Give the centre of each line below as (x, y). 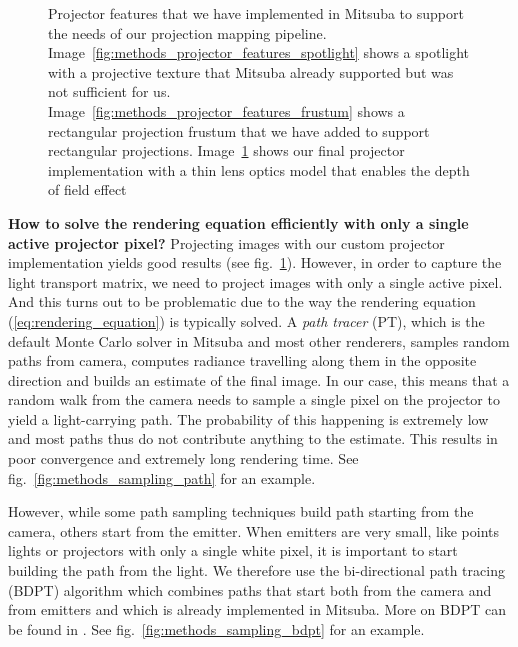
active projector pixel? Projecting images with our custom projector (226, 242)
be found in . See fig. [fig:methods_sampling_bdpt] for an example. (216, 628)
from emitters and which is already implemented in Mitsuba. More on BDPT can (257, 609)
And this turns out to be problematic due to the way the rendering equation (242, 301)
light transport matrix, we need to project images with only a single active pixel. (255, 281)
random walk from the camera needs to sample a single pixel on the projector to (254, 399)
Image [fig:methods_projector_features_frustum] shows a (226, 110)
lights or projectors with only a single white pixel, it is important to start (233, 550)
